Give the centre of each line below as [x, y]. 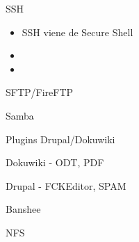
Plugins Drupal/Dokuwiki [60, 139]
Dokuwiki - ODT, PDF [55, 162]
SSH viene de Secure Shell [77, 32]
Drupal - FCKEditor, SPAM [66, 185]
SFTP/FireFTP [40, 92]
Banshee [23, 209]
